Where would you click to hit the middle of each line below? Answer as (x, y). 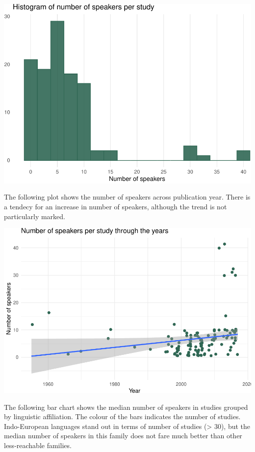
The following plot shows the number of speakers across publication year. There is (127, 197)
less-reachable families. (38, 445)
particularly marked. (35, 216)
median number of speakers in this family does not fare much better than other (123, 436)
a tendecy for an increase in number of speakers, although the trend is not (115, 207)
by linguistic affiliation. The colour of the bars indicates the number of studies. (122, 416)
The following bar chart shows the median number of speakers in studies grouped (126, 407)
